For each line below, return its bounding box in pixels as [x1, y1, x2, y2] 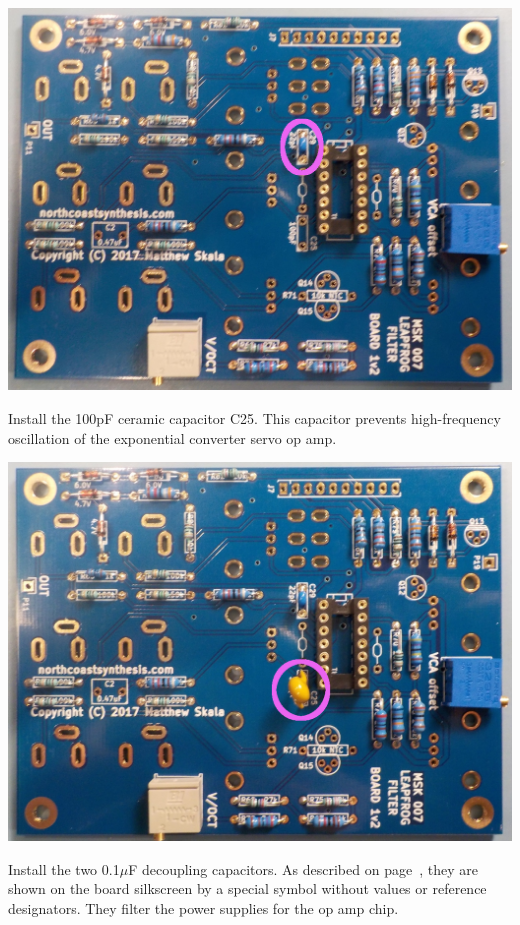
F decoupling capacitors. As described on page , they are [128, 858, 478, 879]
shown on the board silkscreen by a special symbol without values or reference [8, 878, 487, 899]
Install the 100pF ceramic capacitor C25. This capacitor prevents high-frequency [8, 408, 501, 429]
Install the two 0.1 [8, 858, 120, 879]
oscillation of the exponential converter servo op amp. [8, 427, 337, 448]
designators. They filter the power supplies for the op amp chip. [8, 897, 399, 918]
